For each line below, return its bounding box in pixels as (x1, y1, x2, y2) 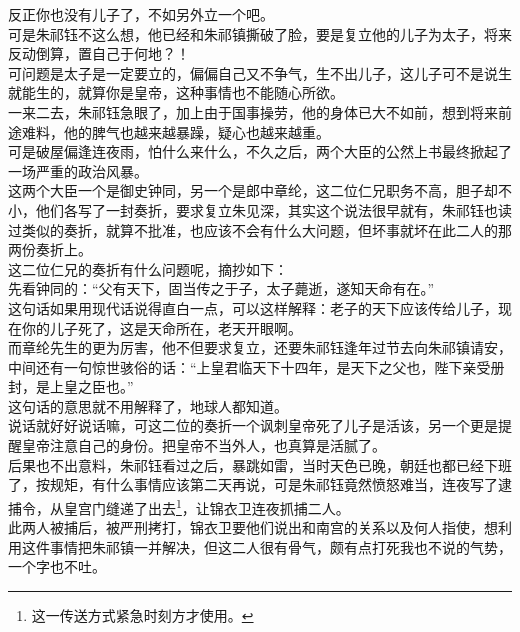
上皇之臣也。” (49, 376, 134, 397)
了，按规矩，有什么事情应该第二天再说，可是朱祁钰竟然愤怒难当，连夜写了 (8, 474, 498, 495)
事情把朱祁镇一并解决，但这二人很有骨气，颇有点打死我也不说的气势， (49, 536, 512, 557)
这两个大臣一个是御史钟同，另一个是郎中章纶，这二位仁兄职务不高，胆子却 (8, 180, 498, 201)
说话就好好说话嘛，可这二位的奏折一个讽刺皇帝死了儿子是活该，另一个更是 (8, 415, 498, 436)
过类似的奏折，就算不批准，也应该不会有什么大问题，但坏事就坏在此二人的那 (8, 219, 512, 240)
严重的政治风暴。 (35, 160, 148, 181)
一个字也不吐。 (8, 556, 106, 577)
